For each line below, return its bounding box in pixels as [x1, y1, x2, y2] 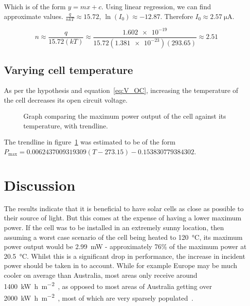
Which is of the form [4, 1, 66, 11]
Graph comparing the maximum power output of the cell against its [23, 111, 226, 121]
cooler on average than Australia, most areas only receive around [4, 270, 197, 280]
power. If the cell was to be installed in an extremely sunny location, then [4, 222, 224, 232]
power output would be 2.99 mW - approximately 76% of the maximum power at [4, 241, 247, 252]
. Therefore [160, 11, 193, 21]
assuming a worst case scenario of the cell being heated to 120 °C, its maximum [4, 232, 243, 242]
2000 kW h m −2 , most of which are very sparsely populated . [4, 291, 194, 303]
